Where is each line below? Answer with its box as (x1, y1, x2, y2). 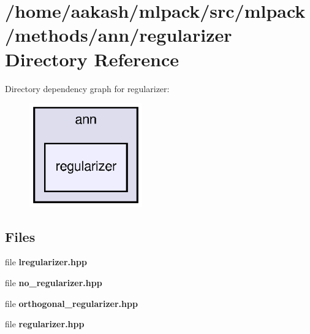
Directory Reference (5, 46, 180, 71)
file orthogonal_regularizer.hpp (5, 297, 138, 309)
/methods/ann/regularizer (5, 22, 232, 47)
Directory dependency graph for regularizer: (5, 82, 170, 95)
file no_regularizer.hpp (5, 276, 102, 289)
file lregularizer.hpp (5, 255, 87, 268)
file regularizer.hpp (5, 317, 85, 330)
